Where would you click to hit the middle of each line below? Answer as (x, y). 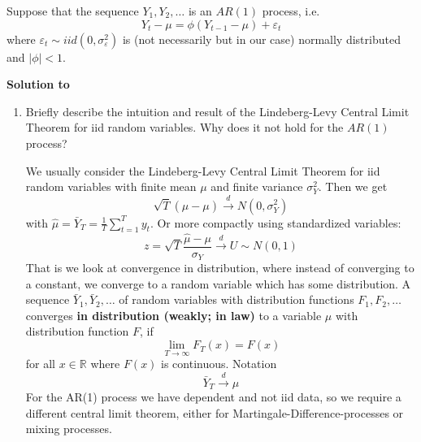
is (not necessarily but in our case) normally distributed (261, 39)
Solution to (38, 84)
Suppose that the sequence (73, 11)
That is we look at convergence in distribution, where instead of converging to (220, 268)
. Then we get (353, 186)
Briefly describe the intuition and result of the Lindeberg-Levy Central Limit (217, 111)
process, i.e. (291, 11)
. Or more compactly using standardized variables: (276, 222)
